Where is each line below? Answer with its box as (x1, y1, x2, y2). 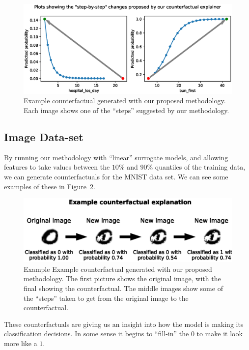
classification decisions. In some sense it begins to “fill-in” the (4, 328, 189, 339)
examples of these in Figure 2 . (4, 181, 95, 191)
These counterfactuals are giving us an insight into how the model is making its (4, 319, 244, 329)
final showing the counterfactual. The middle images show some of (24, 283, 223, 293)
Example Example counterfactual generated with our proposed (24, 263, 212, 274)
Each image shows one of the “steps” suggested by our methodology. (24, 105, 229, 115)
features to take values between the (4, 162, 110, 172)
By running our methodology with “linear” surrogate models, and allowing (4, 152, 228, 162)
